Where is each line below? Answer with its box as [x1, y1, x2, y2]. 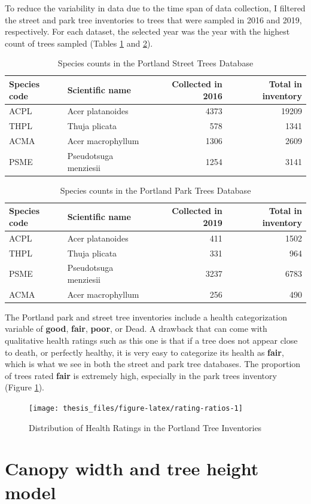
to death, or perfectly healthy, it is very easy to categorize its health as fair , [5, 346, 284, 358]
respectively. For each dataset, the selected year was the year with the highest [5, 25, 290, 38]
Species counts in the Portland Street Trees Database [57, 57, 254, 69]
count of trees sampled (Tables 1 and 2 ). [5, 36, 153, 49]
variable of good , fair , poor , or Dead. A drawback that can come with [5, 322, 267, 335]
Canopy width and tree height [5, 456, 259, 481]
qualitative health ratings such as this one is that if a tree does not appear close [5, 334, 298, 347]
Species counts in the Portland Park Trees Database [60, 184, 251, 196]
